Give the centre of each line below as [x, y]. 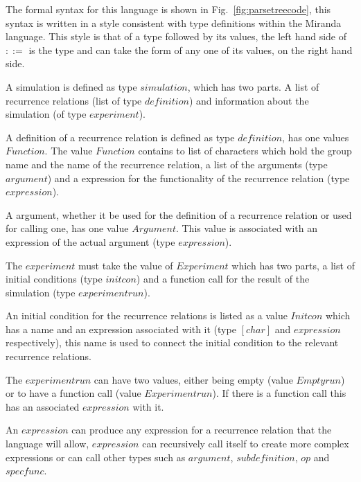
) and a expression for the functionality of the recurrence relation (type [199, 178]
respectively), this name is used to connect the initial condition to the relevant [172, 342]
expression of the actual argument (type [90, 241]
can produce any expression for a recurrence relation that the [202, 430]
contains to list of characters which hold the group [245, 151]
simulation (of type [46, 114]
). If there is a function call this [279, 393]
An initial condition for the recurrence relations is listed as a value [147, 315]
